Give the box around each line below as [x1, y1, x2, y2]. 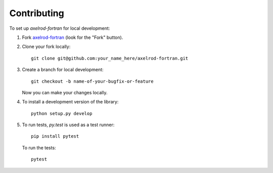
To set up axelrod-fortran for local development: [9, 25, 110, 31]
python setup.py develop [31, 110, 93, 116]
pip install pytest [31, 134, 79, 139]
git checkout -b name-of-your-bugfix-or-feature [31, 78, 154, 84]
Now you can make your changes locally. [22, 89, 108, 95]
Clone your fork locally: [22, 43, 71, 50]
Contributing [9, 8, 64, 19]
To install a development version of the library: [22, 99, 119, 105]
